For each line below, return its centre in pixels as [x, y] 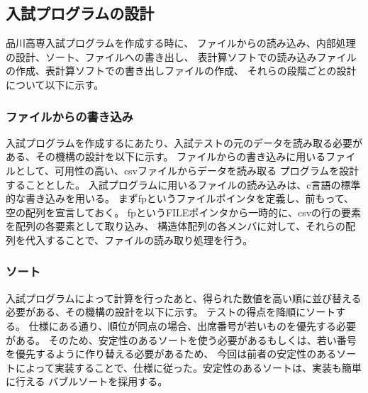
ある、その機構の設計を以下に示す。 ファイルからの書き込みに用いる [166, 156]
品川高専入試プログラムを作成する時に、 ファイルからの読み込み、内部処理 [181, 43]
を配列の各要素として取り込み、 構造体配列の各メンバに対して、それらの [176, 226]
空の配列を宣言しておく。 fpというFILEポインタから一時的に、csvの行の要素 [184, 212]
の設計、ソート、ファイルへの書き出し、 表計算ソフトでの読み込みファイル [181, 56]
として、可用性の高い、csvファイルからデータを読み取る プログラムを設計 [187, 170]
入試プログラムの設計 [80, 13]
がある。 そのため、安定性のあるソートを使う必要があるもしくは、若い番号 [181, 339]
